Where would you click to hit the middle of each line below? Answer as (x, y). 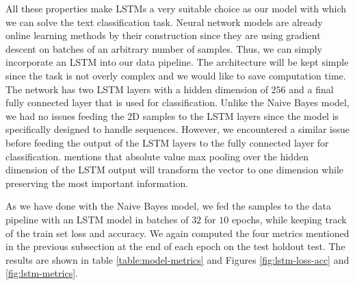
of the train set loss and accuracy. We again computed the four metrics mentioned (177, 233)
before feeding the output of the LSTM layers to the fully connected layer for (167, 142)
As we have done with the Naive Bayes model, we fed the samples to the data (169, 206)
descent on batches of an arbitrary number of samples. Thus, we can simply (164, 48)
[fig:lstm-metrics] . (42, 273)
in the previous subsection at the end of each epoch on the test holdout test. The (175, 246)
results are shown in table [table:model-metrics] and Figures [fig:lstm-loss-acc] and (177, 259)
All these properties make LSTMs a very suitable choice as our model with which (176, 8)
